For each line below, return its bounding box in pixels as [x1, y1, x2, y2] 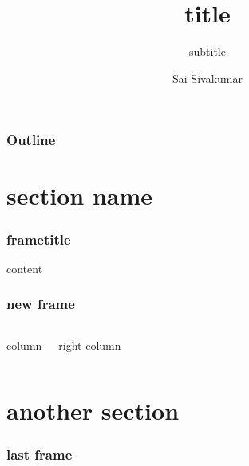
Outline [6, 130, 56, 150]
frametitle [6, 229, 71, 249]
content [6, 260, 43, 276]
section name [6, 179, 153, 212]
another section [6, 394, 180, 427]
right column [58, 336, 121, 353]
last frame [6, 444, 73, 464]
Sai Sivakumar [172, 69, 243, 86]
